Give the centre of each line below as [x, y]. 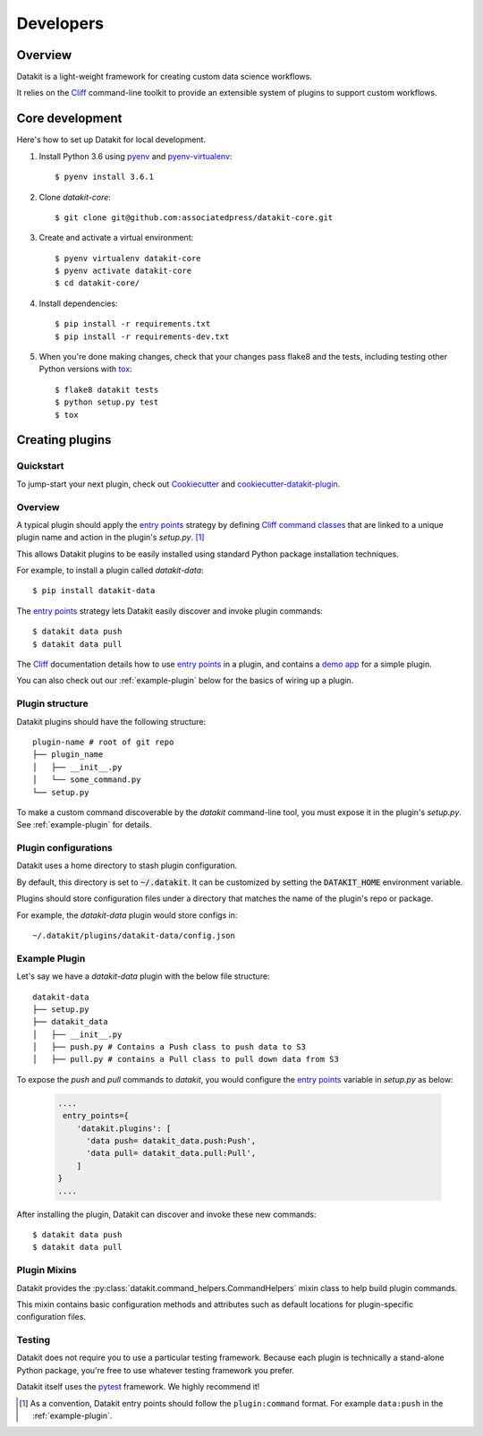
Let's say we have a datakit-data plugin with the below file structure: [143, 976]
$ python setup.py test [107, 402]
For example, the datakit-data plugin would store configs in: [127, 915]
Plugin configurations [65, 848]
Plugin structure [52, 704]
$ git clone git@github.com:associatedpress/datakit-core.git [194, 217]
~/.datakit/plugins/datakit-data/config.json [134, 935]
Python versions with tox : [86, 369]
